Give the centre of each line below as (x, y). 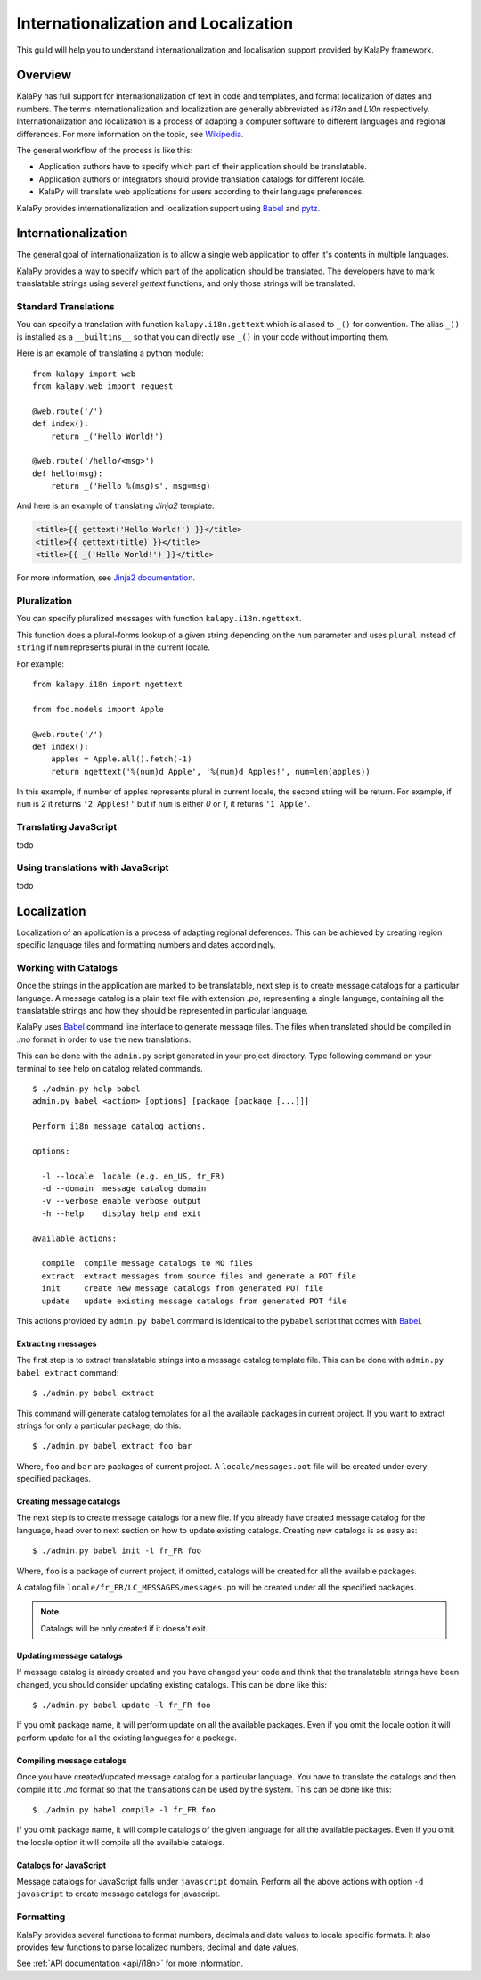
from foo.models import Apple (98, 709)
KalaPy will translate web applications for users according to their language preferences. (201, 192)
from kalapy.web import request (103, 386)
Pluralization (45, 600)
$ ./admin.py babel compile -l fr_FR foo (124, 1809)
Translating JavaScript (67, 827)
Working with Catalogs (67, 967)
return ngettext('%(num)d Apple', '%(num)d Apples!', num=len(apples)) (210, 772)
